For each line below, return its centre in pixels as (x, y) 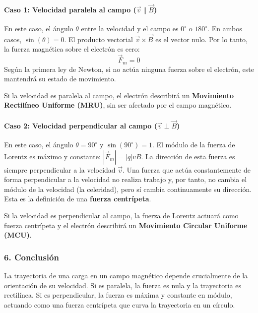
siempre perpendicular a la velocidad (60, 169)
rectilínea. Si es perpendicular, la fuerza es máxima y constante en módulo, (118, 295)
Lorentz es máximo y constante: (52, 156)
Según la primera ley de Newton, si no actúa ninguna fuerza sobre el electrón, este (129, 69)
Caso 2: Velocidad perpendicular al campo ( (81, 125)
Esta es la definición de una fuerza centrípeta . (78, 199)
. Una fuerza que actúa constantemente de (187, 169)
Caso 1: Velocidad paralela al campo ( (70, 9)
